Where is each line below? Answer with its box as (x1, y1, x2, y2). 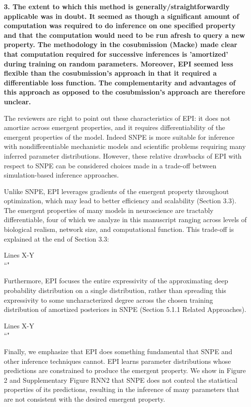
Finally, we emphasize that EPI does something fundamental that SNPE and (4, 346, 233, 356)
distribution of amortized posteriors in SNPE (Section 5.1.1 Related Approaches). (4, 304, 247, 314)
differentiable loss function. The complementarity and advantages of (4, 77, 235, 87)
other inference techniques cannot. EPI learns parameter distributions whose (4, 356, 231, 366)
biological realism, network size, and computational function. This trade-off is (4, 224, 234, 234)
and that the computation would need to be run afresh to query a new (4, 30, 245, 40)
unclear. (4, 96, 31, 106)
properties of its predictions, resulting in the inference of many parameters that (4, 384, 240, 394)
